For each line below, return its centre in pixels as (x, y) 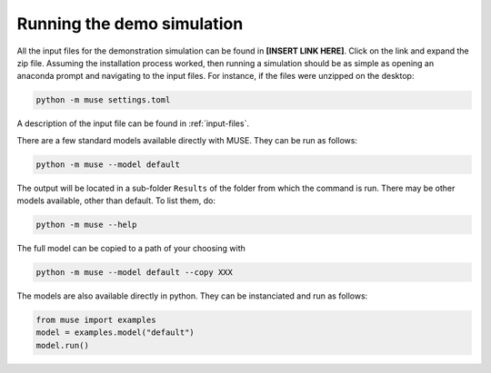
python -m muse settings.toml (103, 100)
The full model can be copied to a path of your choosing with (131, 249)
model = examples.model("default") (115, 333)
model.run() (63, 345)
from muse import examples (96, 319)
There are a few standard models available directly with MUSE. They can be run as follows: (187, 140)
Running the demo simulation (130, 24)
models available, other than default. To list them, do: (116, 201)
